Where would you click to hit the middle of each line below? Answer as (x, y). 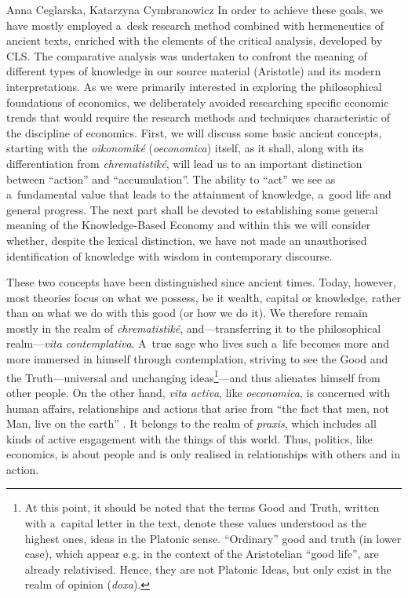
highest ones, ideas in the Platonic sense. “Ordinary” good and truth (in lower (213, 538)
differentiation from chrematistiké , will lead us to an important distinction (184, 163)
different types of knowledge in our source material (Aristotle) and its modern (194, 71)
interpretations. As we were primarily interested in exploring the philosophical (194, 86)
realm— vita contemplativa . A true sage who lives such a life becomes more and (198, 343)
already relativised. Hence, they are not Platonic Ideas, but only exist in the (208, 569)
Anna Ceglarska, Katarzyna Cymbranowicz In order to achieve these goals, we (195, 9)
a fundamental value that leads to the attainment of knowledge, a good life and (199, 194)
